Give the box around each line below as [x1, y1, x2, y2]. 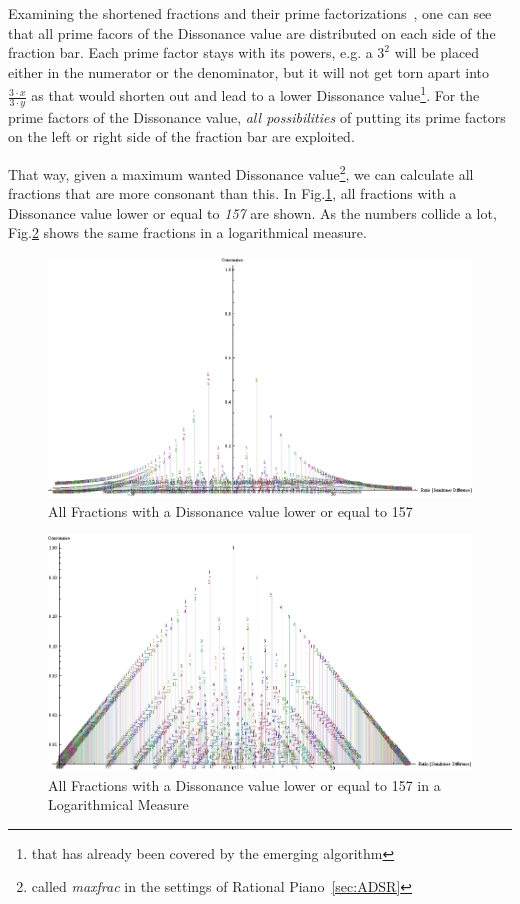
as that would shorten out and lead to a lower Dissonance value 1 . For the [31, 82, 480, 106]
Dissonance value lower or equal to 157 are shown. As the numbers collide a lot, [8, 202, 497, 223]
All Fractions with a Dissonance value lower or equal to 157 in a [48, 774, 441, 795]
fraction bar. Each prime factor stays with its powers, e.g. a [8, 42, 373, 63]
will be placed [394, 42, 480, 63]
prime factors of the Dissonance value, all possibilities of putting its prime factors [8, 106, 506, 127]
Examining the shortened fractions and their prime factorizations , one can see [8, 3, 492, 23]
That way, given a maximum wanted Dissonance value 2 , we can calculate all [8, 161, 474, 184]
